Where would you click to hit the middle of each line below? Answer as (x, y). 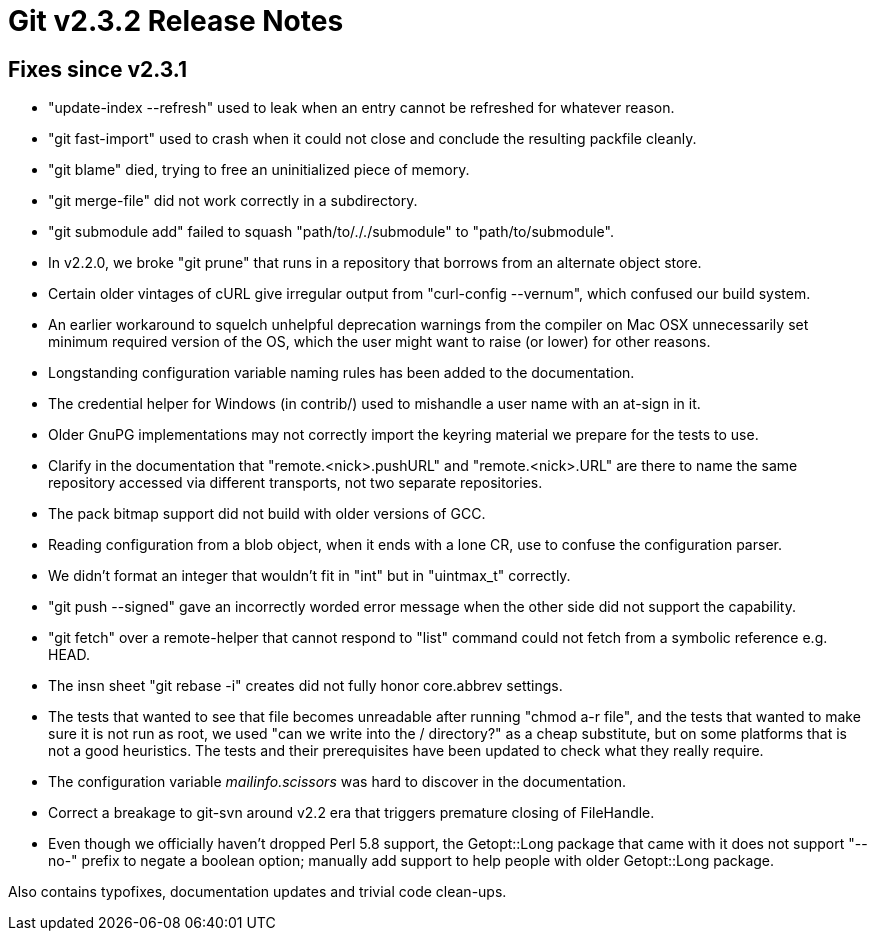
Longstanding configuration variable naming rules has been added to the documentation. (341, 373)
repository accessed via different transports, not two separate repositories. (295, 483)
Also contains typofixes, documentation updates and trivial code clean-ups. (257, 892)
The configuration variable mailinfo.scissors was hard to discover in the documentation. (337, 782)
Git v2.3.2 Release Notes (176, 21)
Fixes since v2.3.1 (98, 69)
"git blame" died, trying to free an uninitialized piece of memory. (259, 170)
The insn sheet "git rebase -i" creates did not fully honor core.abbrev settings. (305, 686)
